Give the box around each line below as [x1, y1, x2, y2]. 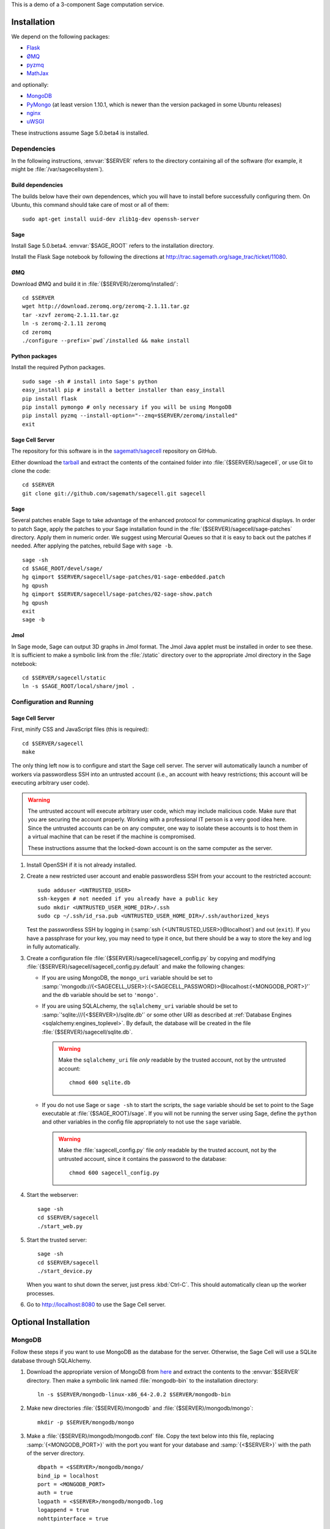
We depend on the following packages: [11, 32, 110, 40]
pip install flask [22, 395, 78, 402]
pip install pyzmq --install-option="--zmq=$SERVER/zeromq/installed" [22, 412, 238, 419]
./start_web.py [37, 1223, 83, 1229]
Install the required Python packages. [11, 364, 106, 371]
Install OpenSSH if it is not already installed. [26, 861, 137, 868]
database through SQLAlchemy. [11, 1357, 92, 1364]
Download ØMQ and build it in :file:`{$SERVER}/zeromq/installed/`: [11, 280, 178, 287]
